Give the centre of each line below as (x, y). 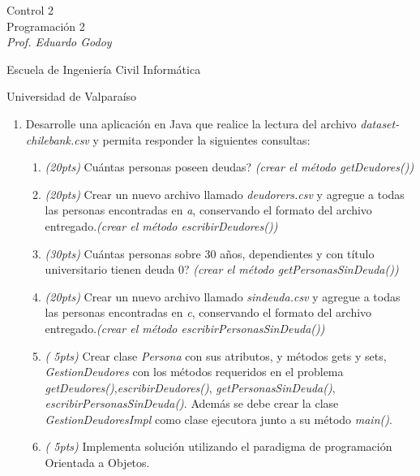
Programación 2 (46, 26)
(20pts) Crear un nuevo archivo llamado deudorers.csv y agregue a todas (225, 194)
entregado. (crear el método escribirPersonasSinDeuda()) (185, 328)
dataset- (380, 123)
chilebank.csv (57, 139)
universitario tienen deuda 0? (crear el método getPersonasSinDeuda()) (222, 269)
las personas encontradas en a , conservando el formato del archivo (208, 210)
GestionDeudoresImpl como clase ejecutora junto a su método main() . (219, 419)
